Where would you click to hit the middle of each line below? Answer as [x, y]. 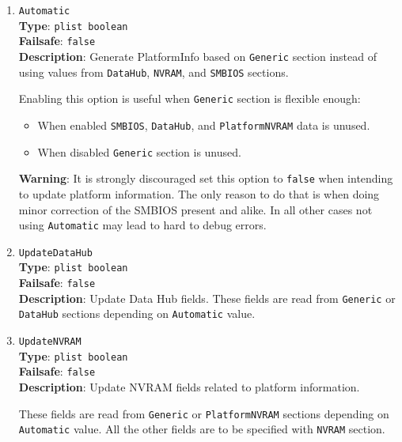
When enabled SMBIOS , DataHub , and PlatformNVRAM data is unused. [204, 125]
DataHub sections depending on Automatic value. [137, 314]
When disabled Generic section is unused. [139, 151]
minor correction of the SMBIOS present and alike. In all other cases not [195, 209]
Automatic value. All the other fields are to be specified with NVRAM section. [202, 429]
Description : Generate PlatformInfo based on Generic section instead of [197, 56]
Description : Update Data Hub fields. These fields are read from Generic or [207, 298]
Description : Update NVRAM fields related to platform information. [189, 387]
